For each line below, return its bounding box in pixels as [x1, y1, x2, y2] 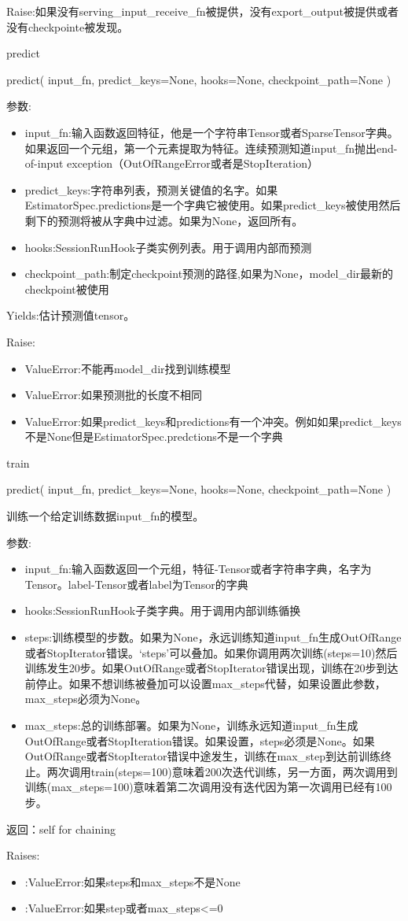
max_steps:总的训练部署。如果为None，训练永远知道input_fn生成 [24, 717, 358, 733]
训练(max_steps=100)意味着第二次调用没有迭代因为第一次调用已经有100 [24, 779, 392, 795]
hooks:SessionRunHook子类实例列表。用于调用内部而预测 [24, 239, 312, 255]
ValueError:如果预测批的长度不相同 [24, 387, 202, 403]
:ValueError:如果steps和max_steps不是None [24, 873, 241, 890]
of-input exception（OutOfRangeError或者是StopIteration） [24, 155, 318, 172]
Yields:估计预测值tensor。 [6, 307, 135, 324]
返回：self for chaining [6, 820, 116, 837]
